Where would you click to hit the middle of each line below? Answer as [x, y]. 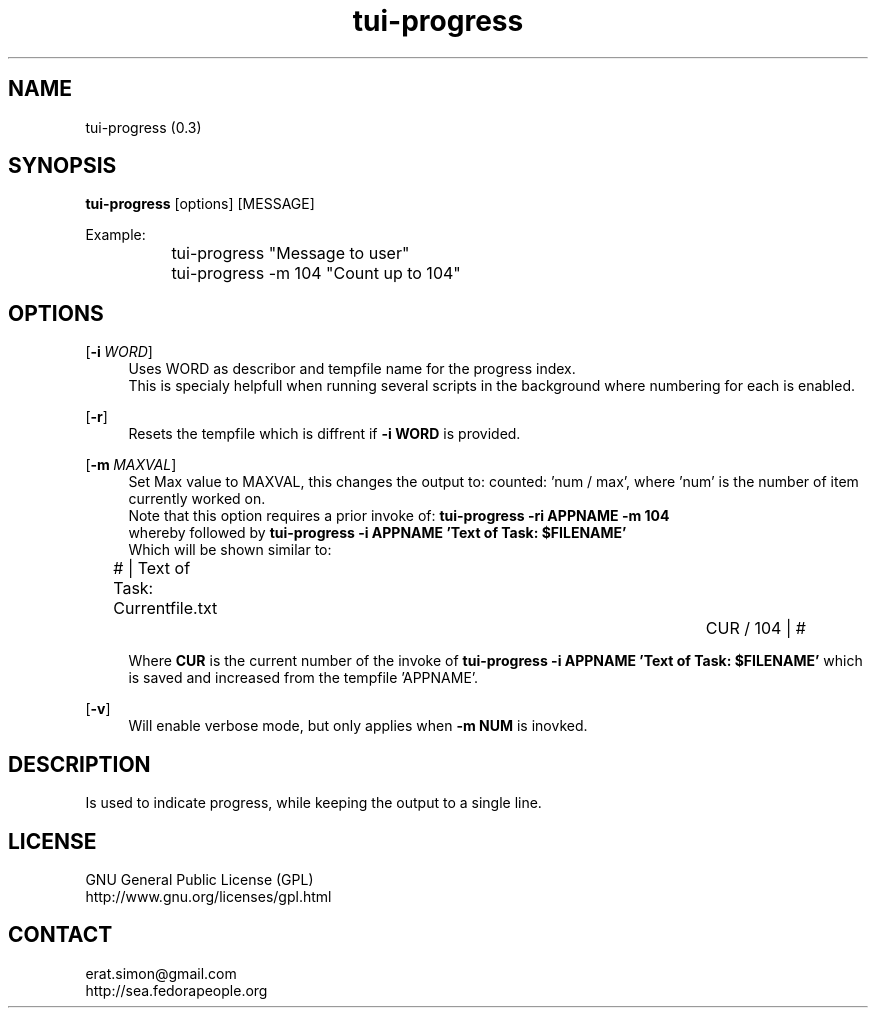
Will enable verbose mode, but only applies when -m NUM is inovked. [358, 726]
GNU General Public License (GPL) [199, 879]
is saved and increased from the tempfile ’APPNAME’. [303, 678]
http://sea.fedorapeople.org [176, 990]
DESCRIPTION [79, 764]
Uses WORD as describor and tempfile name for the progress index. [352, 369]
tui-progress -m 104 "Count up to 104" [316, 273]
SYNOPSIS [62, 166]
